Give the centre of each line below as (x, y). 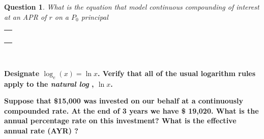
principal (95, 16)
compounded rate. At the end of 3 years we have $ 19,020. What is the (131, 110)
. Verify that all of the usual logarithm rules (177, 73)
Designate (22, 73)
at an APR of (25, 16)
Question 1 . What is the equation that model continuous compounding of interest (132, 7)
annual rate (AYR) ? (41, 130)
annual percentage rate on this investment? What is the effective (120, 120)
